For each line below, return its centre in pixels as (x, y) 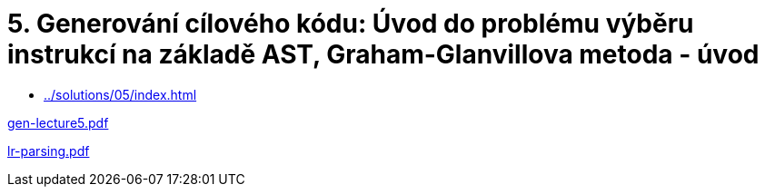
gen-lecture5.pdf (58, 122)
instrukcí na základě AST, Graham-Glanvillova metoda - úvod (383, 54)
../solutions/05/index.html (120, 94)
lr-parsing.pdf (49, 150)
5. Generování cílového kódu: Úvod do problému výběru (351, 24)
